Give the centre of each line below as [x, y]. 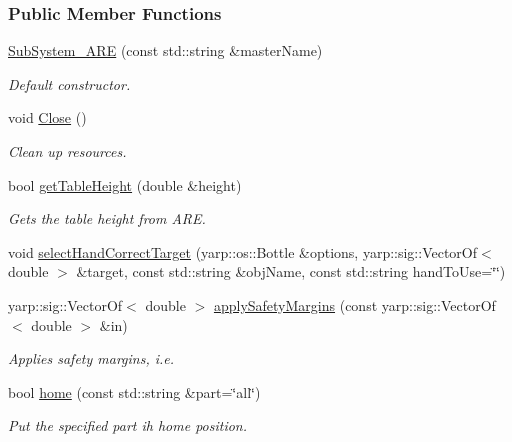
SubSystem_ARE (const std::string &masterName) [165, 50]
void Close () [47, 117]
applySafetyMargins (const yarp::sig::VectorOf [354, 304]
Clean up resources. [67, 151]
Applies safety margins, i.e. [91, 358]
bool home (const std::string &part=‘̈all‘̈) [134, 391]
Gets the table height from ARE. [107, 218]
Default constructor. [69, 83]
